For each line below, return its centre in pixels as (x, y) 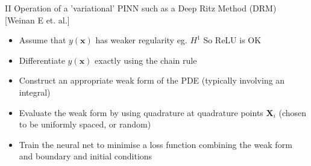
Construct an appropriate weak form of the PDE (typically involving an (152, 80)
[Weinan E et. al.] (37, 20)
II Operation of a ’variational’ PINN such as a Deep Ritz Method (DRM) (141, 8)
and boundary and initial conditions (86, 156)
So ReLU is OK (232, 40)
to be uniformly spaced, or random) (85, 124)
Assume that (42, 40)
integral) (35, 92)
